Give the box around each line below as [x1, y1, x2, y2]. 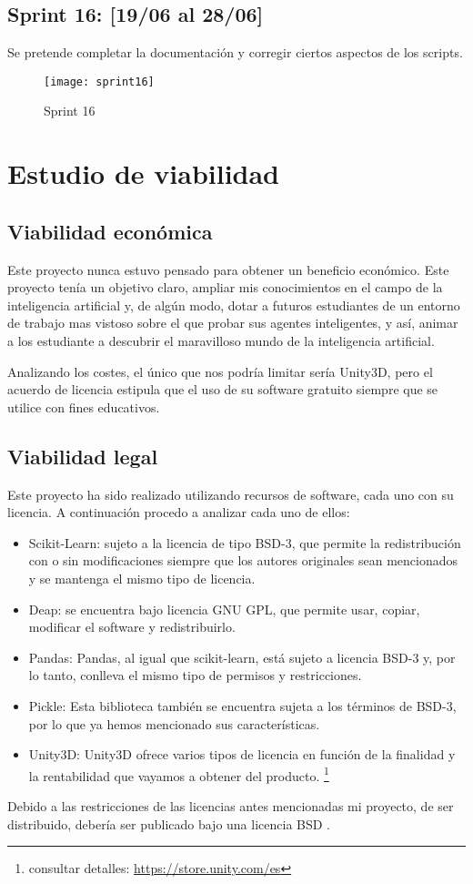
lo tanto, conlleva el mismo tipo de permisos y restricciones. [28, 666, 362, 685]
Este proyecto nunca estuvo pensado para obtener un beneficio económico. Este [7, 259, 449, 279]
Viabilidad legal [7, 442, 158, 470]
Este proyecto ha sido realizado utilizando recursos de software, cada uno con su [7, 484, 454, 503]
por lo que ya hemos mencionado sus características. [28, 714, 320, 733]
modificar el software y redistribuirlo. [28, 617, 236, 636]
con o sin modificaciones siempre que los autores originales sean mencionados [28, 551, 458, 570]
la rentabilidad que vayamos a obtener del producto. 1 [28, 763, 329, 785]
